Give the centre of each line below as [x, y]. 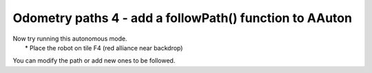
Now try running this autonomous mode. [70, 39]
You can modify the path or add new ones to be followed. [94, 61]
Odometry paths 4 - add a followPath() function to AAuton [183, 18]
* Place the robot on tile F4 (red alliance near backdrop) [104, 48]
